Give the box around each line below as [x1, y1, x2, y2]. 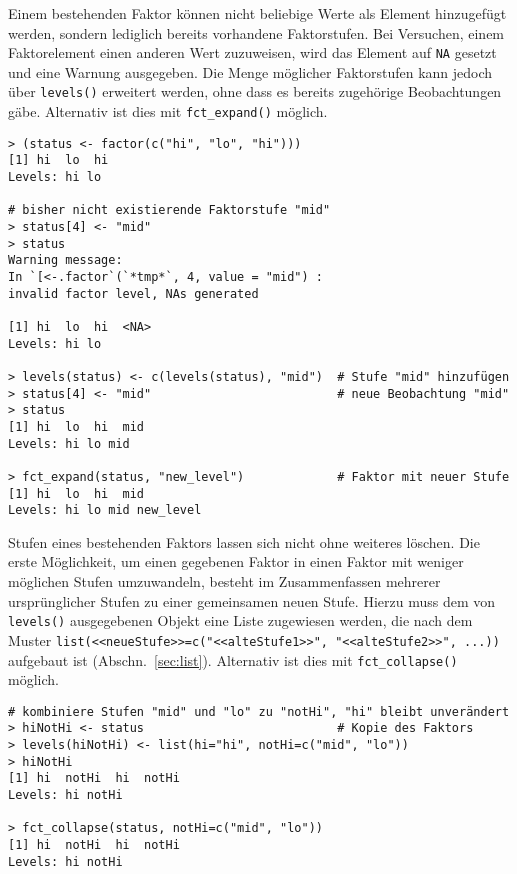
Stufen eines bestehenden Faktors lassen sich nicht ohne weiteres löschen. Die [8, 531, 480, 552]
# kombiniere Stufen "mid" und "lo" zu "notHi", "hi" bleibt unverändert [8, 704, 510, 719]
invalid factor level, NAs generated [8, 286, 259, 301]
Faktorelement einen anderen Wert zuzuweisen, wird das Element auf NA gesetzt [8, 42, 497, 63]
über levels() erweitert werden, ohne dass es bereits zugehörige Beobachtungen [8, 81, 502, 102]
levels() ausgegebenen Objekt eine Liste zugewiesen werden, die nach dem [8, 610, 473, 631]
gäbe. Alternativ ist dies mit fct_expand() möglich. [8, 101, 328, 122]
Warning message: [8, 253, 123, 268]
